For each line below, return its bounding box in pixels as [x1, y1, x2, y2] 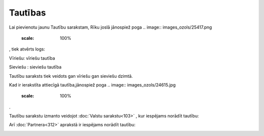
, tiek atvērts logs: [9, 46, 45, 52]
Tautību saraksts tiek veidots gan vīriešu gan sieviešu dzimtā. [9, 73, 133, 79]
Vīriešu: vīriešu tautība [9, 55, 55, 61]
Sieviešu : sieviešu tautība [9, 64, 62, 70]
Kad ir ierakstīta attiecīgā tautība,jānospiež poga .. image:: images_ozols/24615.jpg [9, 82, 176, 87]
